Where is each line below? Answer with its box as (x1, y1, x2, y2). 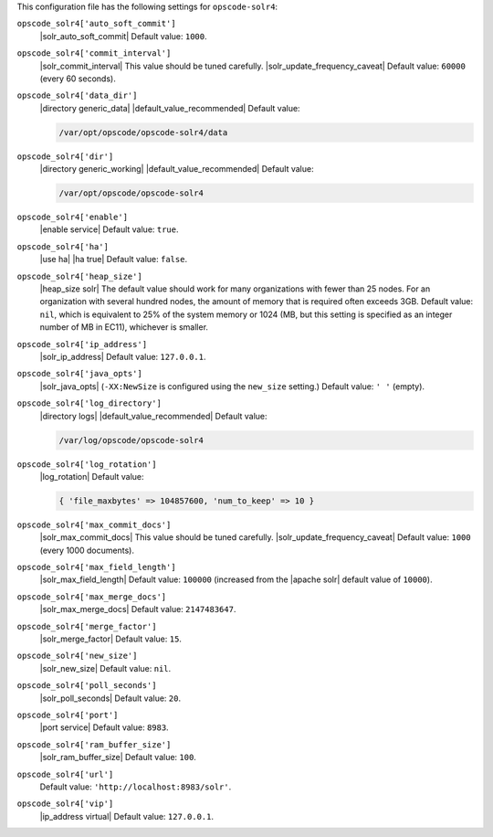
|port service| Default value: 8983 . (39, 722, 169, 733)
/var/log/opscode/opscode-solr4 (58, 435, 205, 445)
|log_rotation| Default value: (39, 471, 145, 482)
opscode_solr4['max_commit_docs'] (16, 519, 172, 530)
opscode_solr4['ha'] (16, 241, 110, 251)
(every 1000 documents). (39, 545, 134, 556)
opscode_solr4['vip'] (16, 799, 114, 809)
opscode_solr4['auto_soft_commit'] (16, 18, 177, 29)
